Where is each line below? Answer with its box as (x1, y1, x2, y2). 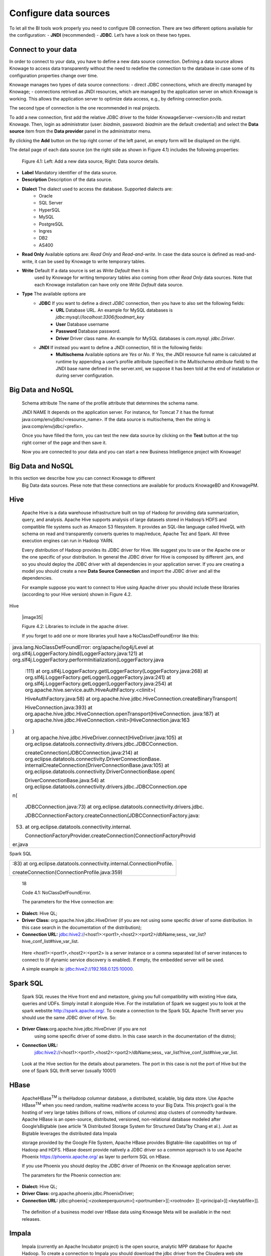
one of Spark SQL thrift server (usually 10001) (22, 1068, 116, 1074)
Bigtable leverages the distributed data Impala (22, 1130, 117, 1136)
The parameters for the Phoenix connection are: (22, 1172, 121, 1178)
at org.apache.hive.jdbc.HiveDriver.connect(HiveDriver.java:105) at (25, 734, 183, 741)
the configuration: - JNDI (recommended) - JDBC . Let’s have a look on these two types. (9, 32, 191, 38)
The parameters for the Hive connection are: (22, 899, 114, 905)
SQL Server (39, 200, 63, 206)
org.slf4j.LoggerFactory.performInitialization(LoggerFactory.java (12, 656, 164, 663)
